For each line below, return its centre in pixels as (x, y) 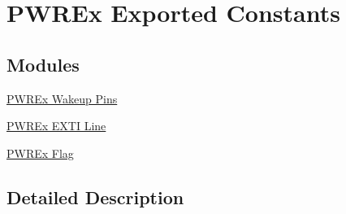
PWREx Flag (40, 153)
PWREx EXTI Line (56, 126)
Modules (43, 64)
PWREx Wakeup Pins (62, 98)
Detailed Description (95, 197)
